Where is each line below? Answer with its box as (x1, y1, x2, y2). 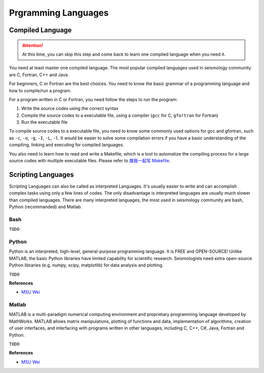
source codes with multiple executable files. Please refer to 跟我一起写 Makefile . (9, 158, 171, 164)
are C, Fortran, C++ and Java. (9, 71, 69, 78)
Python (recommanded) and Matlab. (9, 204, 82, 210)
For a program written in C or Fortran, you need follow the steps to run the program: (9, 96, 178, 102)
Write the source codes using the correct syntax (21, 106, 119, 111)
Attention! (22, 42, 44, 48)
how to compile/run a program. (9, 88, 72, 93)
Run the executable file (21, 119, 68, 125)
